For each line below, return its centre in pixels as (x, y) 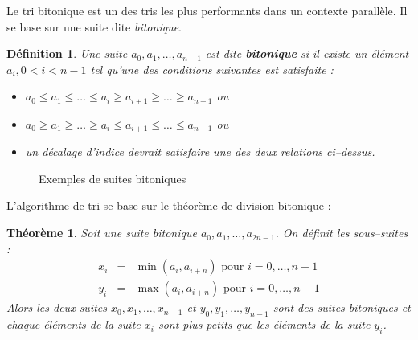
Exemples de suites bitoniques (113, 178)
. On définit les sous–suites (342, 233)
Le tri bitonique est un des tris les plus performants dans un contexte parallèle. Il (207, 10)
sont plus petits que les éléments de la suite (264, 324)
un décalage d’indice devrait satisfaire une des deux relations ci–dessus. (200, 152)
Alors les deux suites (57, 307)
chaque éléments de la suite (74, 324)
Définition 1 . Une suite (67, 53)
